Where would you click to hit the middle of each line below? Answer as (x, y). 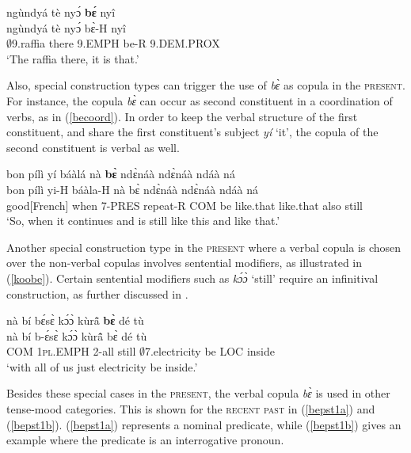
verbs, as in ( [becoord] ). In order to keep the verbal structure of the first (182, 116)
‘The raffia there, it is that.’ (73, 58)
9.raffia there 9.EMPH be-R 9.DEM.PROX (116, 43)
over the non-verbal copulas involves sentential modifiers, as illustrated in (185, 263)
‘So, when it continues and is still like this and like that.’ (143, 221)
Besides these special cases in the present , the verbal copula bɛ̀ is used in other (198, 393)
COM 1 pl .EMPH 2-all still (71, 351)
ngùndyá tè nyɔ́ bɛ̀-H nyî (66, 27)
